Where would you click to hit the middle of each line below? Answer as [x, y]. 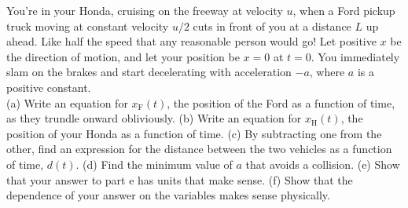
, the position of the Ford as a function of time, [281, 102]
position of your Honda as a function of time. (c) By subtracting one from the [194, 133]
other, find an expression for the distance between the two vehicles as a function [199, 149]
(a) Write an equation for [67, 102]
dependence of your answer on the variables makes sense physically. [168, 195]
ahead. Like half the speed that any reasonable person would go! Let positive [191, 41]
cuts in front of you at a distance [272, 26]
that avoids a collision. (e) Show [323, 164]
